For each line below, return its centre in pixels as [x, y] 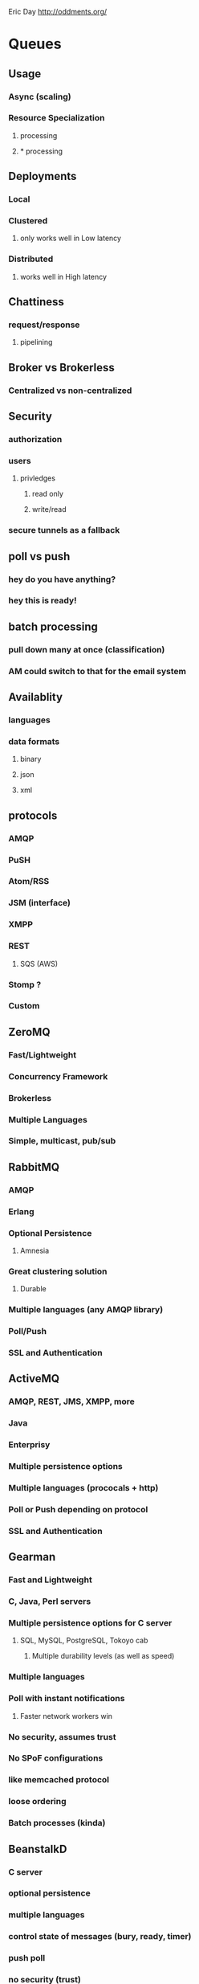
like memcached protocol [59, 1780]
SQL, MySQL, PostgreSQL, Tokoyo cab [84, 1640]
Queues [35, 44]
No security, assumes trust [62, 1737]
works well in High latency [63, 276]
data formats [34, 741]
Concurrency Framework [58, 1076]
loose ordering [37, 1802]
